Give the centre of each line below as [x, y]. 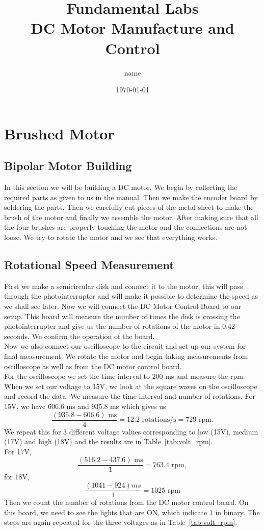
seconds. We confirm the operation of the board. [80, 336]
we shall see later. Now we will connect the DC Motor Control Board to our [123, 306]
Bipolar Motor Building [68, 166]
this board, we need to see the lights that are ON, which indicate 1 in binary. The [132, 512]
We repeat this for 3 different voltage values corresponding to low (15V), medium [131, 431]
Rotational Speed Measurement [89, 265]
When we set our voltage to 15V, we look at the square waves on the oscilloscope [131, 386]
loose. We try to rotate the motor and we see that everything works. [111, 237]
